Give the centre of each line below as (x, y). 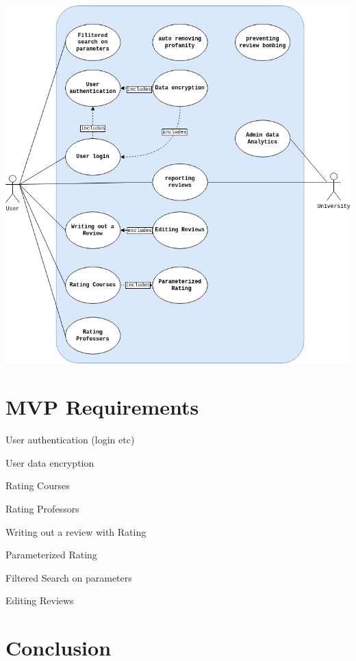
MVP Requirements (102, 407)
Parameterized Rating (51, 555)
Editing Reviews (40, 600)
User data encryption (50, 462)
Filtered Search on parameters (69, 577)
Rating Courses (38, 485)
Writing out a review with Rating (76, 531)
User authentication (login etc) (70, 440)
